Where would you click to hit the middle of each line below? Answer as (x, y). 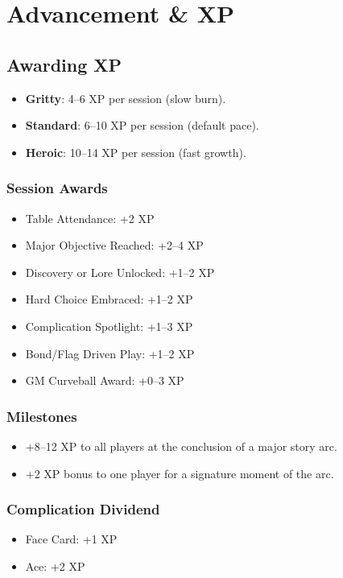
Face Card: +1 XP (71, 539)
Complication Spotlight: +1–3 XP (109, 326)
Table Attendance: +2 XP (90, 218)
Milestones (42, 416)
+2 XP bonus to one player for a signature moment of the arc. (180, 473)
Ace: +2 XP (55, 566)
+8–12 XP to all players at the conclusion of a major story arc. (181, 446)
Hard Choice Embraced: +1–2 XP (109, 299)
